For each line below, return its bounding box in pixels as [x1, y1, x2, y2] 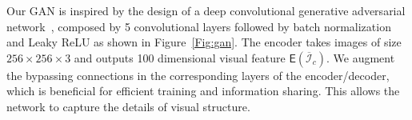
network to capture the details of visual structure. [6, 98, 250, 114]
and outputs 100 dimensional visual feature [74, 49, 286, 66]
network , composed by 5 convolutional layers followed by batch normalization [6, 18, 391, 34]
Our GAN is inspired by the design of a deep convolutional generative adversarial [6, 2, 406, 18]
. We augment [326, 49, 395, 66]
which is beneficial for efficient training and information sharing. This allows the [6, 82, 400, 99]
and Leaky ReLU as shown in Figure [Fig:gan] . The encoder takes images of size [6, 34, 402, 50]
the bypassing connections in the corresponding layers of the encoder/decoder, [6, 66, 390, 83]
